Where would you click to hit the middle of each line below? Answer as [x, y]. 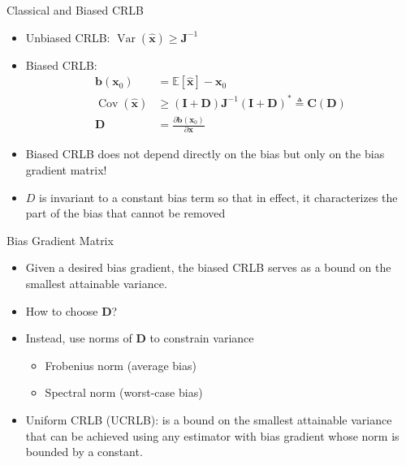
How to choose [62, 310]
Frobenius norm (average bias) [121, 365]
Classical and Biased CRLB [75, 10]
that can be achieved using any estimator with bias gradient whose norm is [212, 435]
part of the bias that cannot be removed [125, 213]
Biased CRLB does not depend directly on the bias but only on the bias [205, 154]
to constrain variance [202, 338]
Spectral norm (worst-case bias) [124, 392]
